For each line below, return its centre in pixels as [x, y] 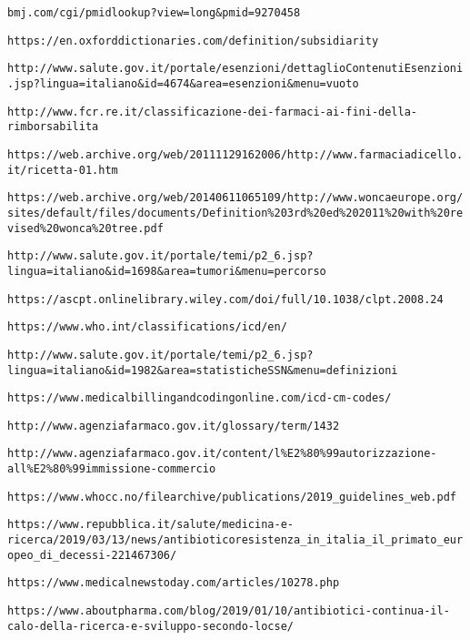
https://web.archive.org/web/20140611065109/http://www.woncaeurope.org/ [235, 198]
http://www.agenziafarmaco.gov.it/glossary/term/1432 [174, 426]
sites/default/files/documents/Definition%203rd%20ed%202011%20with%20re [235, 213]
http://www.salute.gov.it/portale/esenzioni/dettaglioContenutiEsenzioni [235, 69]
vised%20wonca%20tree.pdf [85, 228]
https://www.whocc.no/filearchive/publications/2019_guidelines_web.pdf [232, 497]
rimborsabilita [53, 127]
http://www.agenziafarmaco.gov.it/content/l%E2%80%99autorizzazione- [222, 454]
